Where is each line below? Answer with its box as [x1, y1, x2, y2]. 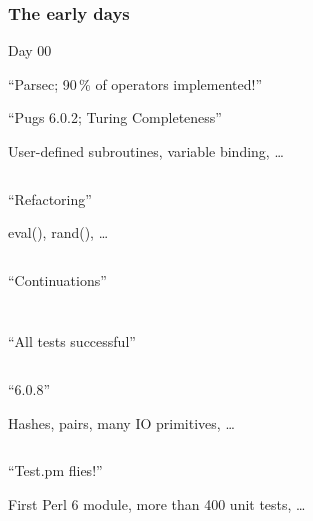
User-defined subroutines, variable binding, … [8, 141, 284, 161]
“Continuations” [8, 269, 107, 290]
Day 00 [8, 40, 52, 61]
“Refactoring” [8, 188, 92, 209]
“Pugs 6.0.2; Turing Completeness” [8, 107, 222, 128]
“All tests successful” [8, 331, 136, 352]
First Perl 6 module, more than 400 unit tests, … [8, 493, 306, 514]
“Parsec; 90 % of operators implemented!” [8, 73, 262, 94]
